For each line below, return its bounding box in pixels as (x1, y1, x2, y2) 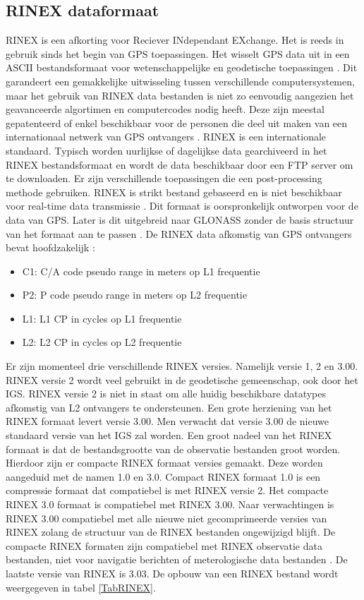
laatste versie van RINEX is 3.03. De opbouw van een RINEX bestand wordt (6, 565, 339, 580)
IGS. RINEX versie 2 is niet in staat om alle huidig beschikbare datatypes (6, 386, 326, 401)
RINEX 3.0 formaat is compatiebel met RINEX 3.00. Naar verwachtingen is (6, 497, 334, 512)
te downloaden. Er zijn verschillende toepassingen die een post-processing (6, 171, 322, 186)
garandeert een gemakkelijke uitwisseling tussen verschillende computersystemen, (6, 73, 355, 88)
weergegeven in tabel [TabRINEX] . (6, 580, 156, 594)
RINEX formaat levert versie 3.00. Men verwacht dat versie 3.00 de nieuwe (6, 414, 329, 428)
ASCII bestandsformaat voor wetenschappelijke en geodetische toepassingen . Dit (6, 60, 358, 75)
